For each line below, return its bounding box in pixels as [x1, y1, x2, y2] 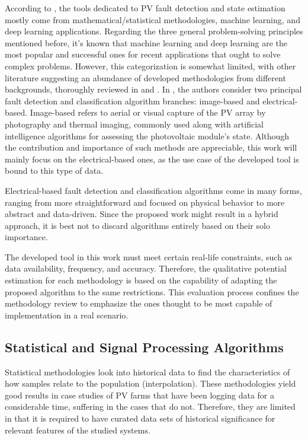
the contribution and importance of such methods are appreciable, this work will [5, 141, 297, 154]
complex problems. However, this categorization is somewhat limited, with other [5, 59, 296, 72]
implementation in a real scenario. [5, 308, 129, 321]
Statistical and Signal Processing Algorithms [5, 337, 284, 356]
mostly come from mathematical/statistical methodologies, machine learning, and [5, 13, 300, 25]
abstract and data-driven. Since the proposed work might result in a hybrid [5, 208, 278, 220]
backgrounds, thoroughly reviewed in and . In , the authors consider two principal [5, 83, 302, 95]
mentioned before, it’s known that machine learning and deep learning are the [5, 36, 288, 49]
